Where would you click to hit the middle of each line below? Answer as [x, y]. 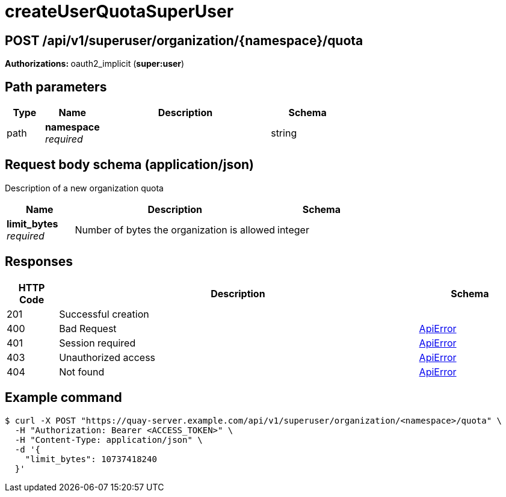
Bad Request [88, 328]
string [284, 133]
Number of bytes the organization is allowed [175, 230]
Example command [63, 398]
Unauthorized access [107, 357]
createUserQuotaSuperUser [119, 11]
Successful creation [104, 314]
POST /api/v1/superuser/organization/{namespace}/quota [184, 40]
